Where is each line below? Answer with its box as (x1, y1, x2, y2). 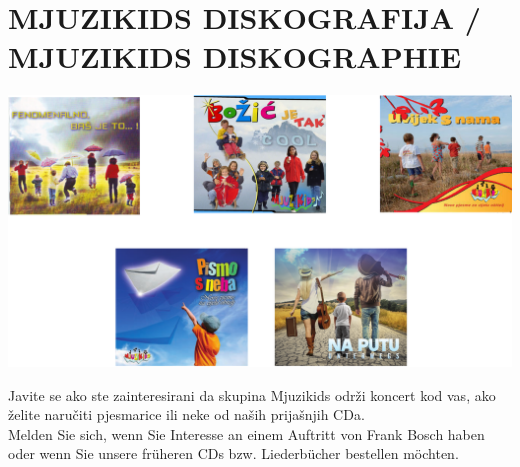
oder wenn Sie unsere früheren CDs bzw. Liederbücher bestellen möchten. (8, 443, 459, 464)
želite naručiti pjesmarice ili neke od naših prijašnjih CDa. (8, 404, 365, 425)
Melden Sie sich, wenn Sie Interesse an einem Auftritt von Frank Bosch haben (8, 423, 485, 444)
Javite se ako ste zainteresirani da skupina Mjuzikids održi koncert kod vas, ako (8, 384, 496, 405)
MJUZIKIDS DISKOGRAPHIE (8, 36, 462, 77)
